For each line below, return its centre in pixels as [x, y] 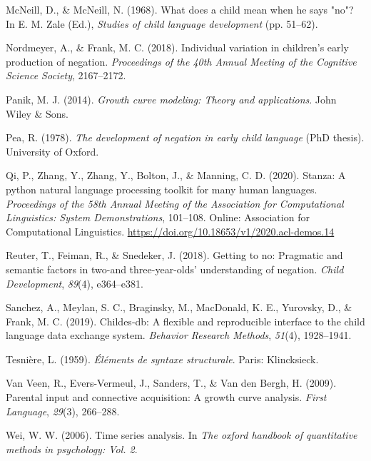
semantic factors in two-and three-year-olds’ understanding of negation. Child [175, 269]
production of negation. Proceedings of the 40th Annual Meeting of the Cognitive [181, 61]
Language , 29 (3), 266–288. [63, 411]
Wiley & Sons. [37, 113]
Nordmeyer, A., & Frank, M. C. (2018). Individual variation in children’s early [177, 47]
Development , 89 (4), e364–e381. [75, 283]
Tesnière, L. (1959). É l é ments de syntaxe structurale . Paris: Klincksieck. [162, 359]
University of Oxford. [52, 151]
